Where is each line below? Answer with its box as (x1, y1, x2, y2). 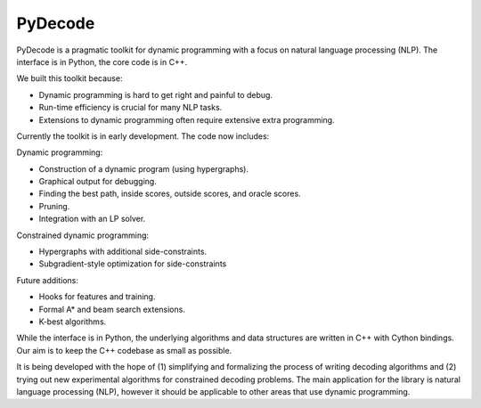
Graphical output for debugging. (38, 176, 158, 187)
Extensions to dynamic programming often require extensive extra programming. (38, 114, 335, 125)
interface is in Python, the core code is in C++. (16, 56, 188, 67)
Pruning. (38, 200, 70, 211)
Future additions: (16, 274, 79, 285)
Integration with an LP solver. (38, 214, 146, 224)
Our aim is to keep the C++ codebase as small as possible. (16, 345, 232, 355)
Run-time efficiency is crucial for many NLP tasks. (38, 102, 223, 113)
